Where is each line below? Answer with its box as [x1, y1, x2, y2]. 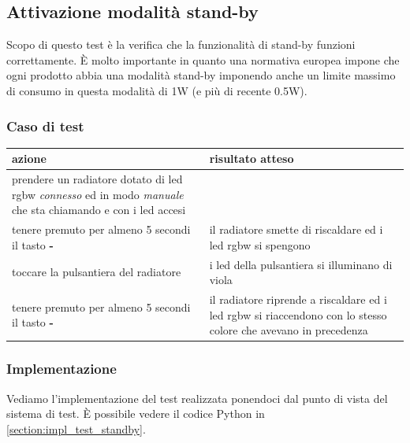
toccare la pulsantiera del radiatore [12, 264, 181, 280]
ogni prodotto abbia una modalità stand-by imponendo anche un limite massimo [6, 67, 396, 83]
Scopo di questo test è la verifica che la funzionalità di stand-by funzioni [6, 36, 356, 53]
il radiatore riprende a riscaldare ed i [209, 291, 387, 308]
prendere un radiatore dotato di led [12, 171, 183, 187]
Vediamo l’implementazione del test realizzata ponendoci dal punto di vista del [6, 389, 388, 406]
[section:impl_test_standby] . [6, 420, 146, 437]
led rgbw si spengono [209, 236, 311, 253]
